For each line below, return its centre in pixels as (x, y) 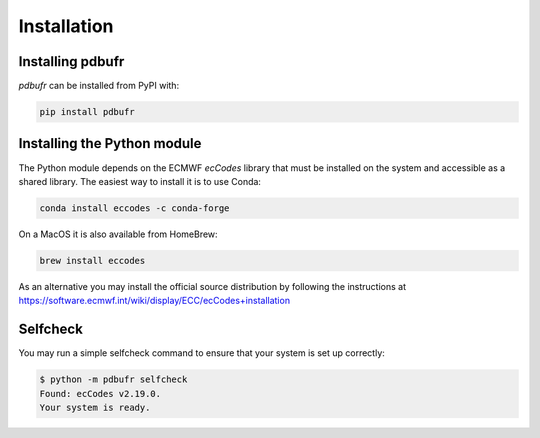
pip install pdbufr (87, 112)
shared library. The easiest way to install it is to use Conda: (140, 181)
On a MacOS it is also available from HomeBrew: (118, 234)
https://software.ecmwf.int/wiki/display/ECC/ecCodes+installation (154, 301)
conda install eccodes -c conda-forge (134, 208)
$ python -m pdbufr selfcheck (113, 379)
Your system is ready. (95, 407)
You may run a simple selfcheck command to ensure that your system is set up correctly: (201, 353)
